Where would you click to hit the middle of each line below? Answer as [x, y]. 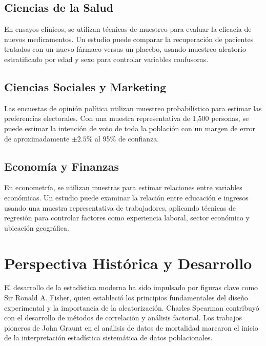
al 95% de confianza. [127, 138]
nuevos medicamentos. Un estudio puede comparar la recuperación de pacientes [129, 39]
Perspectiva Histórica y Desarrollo [128, 263]
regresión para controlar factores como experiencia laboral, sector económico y [127, 218]
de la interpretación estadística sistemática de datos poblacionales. [108, 338]
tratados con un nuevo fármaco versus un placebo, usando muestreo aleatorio [125, 49]
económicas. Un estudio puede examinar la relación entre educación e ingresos [126, 197]
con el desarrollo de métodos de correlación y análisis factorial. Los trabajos [123, 318]
